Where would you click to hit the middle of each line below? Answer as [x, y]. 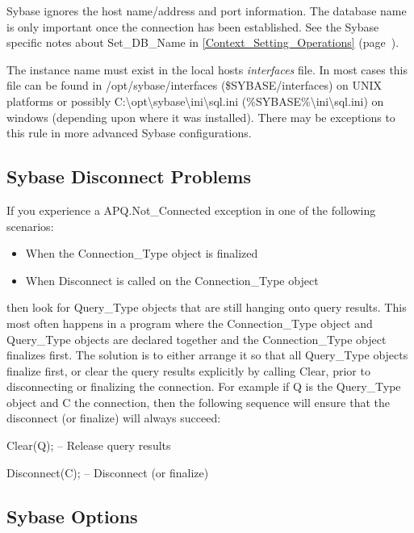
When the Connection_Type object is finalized [142, 253]
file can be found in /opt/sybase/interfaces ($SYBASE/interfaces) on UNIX [194, 85]
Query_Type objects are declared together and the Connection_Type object [197, 339]
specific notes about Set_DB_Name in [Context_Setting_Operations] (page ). [203, 42]
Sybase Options [72, 516]
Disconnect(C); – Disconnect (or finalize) [108, 472]
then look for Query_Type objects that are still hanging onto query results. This [207, 307]
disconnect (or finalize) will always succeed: [114, 418]
